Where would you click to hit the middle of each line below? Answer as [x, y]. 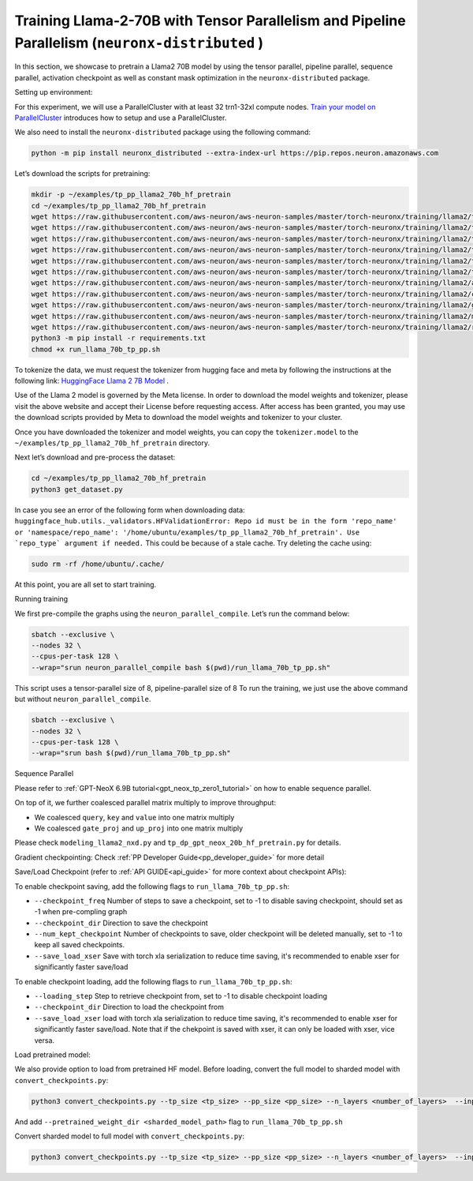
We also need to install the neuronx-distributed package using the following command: [163, 132]
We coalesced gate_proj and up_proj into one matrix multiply [139, 828]
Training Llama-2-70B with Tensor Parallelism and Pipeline [210, 21]
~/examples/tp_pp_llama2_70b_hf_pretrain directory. [112, 443]
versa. [45, 1040]
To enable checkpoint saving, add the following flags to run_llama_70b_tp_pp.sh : [152, 886]
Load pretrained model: [52, 1055]
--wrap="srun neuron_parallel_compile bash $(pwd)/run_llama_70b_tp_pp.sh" [181, 667]
